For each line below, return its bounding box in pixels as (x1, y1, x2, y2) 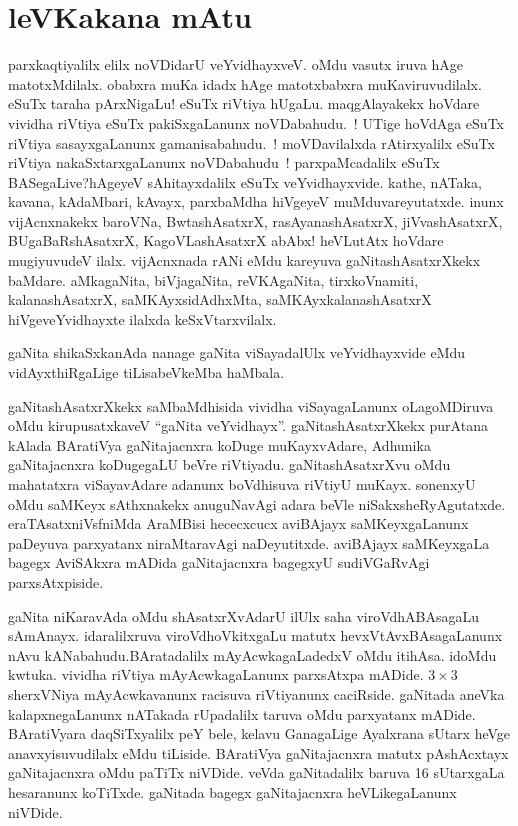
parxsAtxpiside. (8, 571, 104, 592)
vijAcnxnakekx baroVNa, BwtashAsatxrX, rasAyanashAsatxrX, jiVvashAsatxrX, (8, 210, 503, 231)
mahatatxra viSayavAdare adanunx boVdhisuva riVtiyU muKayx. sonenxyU (8, 474, 476, 494)
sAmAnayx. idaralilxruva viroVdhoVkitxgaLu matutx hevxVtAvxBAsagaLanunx (8, 625, 503, 646)
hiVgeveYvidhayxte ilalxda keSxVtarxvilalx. (8, 308, 277, 329)
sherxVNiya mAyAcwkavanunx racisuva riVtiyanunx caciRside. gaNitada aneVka (8, 683, 505, 704)
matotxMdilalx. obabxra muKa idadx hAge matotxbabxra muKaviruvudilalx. (8, 73, 482, 94)
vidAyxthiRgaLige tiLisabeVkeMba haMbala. (8, 362, 285, 383)
